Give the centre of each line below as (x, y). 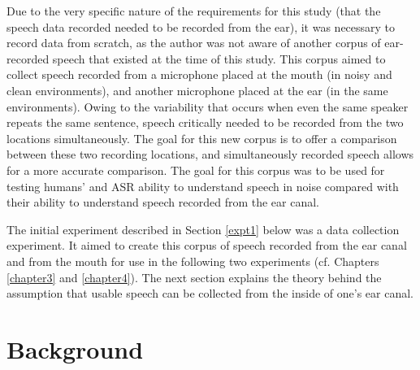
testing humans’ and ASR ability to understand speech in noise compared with (203, 186)
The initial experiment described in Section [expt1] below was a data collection (203, 229)
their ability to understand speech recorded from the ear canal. (163, 202)
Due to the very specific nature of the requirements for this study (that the (194, 11)
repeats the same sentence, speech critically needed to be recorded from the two (205, 122)
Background (75, 348)
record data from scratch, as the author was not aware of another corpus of (194, 43)
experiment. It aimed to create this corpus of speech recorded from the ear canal (207, 245)
